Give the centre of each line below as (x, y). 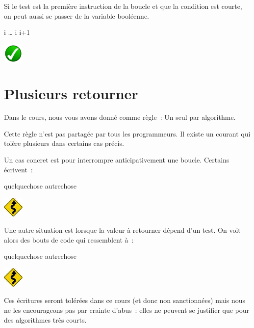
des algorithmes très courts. (45, 319)
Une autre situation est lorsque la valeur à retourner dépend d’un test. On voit (122, 230)
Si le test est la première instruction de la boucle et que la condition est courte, (123, 6)
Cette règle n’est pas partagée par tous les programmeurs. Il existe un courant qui (127, 133)
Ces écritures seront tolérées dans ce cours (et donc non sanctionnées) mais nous (125, 300)
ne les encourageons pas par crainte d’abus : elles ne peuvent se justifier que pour (127, 310)
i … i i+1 (17, 32)
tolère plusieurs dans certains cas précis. (64, 143)
